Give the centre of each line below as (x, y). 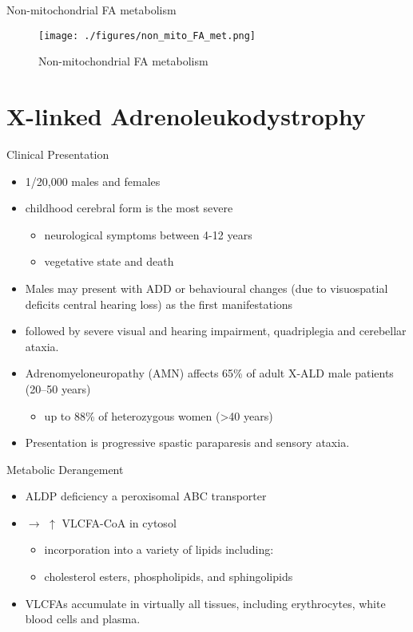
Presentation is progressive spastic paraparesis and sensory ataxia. (187, 442)
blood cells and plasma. (83, 619)
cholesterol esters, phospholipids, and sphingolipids (169, 577)
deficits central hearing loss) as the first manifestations (159, 304)
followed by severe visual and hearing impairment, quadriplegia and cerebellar (216, 331)
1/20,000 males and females (93, 181)
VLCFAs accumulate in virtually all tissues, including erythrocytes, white (205, 603)
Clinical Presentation (58, 154)
